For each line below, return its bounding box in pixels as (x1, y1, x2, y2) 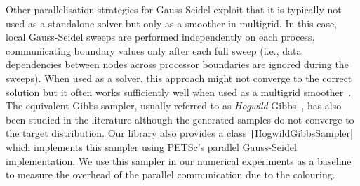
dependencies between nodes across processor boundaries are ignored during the (6, 57, 349, 72)
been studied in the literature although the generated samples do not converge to (6, 112, 354, 126)
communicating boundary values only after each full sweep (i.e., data (6, 43, 302, 58)
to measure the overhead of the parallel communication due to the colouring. (6, 167, 335, 182)
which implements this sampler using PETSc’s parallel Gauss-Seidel (6, 140, 297, 154)
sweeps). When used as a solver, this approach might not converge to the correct (6, 70, 352, 85)
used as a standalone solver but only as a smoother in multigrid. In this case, (6, 15, 338, 30)
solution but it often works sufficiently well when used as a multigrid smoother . (6, 84, 352, 99)
